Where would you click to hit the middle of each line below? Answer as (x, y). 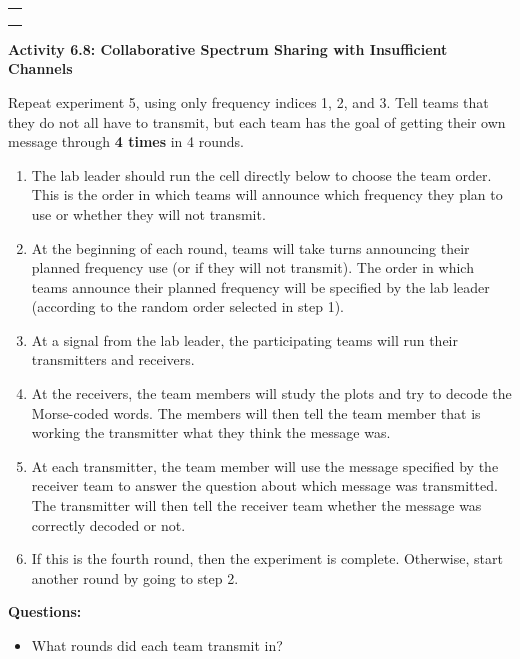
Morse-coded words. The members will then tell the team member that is (256, 412)
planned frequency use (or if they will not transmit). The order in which (252, 267)
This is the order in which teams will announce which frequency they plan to (267, 194)
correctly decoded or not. (108, 524)
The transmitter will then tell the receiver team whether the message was (256, 505)
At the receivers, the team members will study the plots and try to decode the (271, 393)
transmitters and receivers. (113, 359)
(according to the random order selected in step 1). (187, 306)
